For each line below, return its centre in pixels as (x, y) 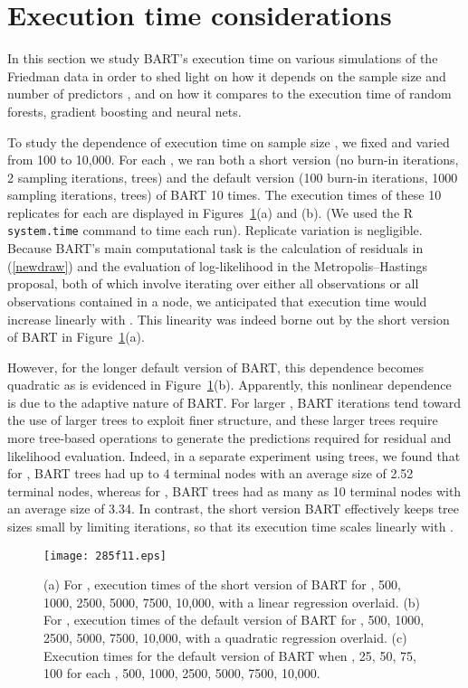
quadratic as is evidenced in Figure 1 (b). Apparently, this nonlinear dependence (229, 385)
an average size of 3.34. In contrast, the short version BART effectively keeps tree (234, 509)
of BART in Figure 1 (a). (76, 337)
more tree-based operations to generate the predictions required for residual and (229, 438)
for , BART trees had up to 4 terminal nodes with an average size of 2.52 (210, 473)
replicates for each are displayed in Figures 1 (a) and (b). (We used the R (210, 212)
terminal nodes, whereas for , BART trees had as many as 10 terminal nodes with (234, 490)
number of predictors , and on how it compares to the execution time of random (229, 94)
